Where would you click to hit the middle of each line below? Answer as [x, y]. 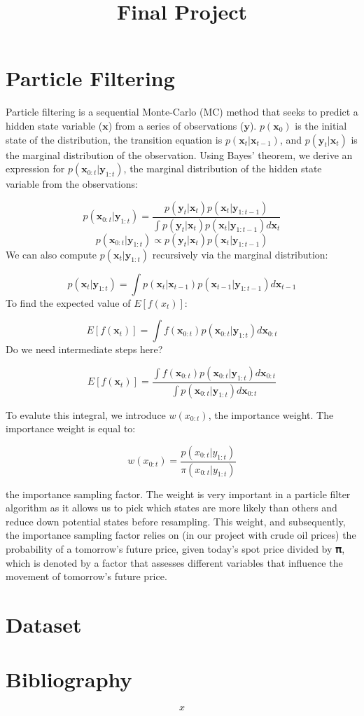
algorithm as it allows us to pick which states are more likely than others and [171, 508]
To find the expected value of [68, 302]
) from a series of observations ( [176, 125]
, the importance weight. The [271, 414]
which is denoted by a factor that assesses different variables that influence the [174, 562]
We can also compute [51, 254]
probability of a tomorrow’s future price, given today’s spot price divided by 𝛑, [175, 549]
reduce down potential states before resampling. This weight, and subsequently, [176, 521]
